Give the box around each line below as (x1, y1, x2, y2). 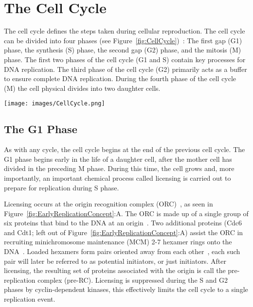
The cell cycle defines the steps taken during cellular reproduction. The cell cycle (4, 26, 245, 36)
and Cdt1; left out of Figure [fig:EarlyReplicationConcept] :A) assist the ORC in (4, 227, 243, 237)
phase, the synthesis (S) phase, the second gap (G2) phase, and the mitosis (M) (4, 45, 241, 55)
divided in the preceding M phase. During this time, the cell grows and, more (4, 163, 235, 173)
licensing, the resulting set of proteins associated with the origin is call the (4, 265, 226, 275)
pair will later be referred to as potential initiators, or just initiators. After (4, 256, 226, 266)
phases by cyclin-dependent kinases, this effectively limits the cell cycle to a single (4, 284, 248, 294)
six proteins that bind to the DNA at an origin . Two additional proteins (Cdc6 (4, 218, 242, 228)
